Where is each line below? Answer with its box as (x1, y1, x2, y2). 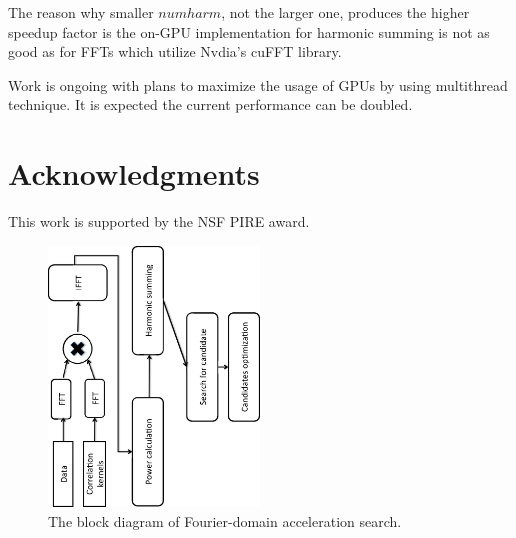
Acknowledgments (8, 153, 260, 194)
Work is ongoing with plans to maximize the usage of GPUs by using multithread (8, 74, 508, 95)
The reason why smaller (8, 2, 154, 22)
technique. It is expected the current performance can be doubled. (8, 94, 413, 115)
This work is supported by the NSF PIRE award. (8, 211, 310, 232)
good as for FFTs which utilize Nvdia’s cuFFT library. (8, 41, 342, 62)
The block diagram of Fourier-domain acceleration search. (48, 510, 402, 531)
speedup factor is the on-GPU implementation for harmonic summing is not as (8, 21, 490, 42)
